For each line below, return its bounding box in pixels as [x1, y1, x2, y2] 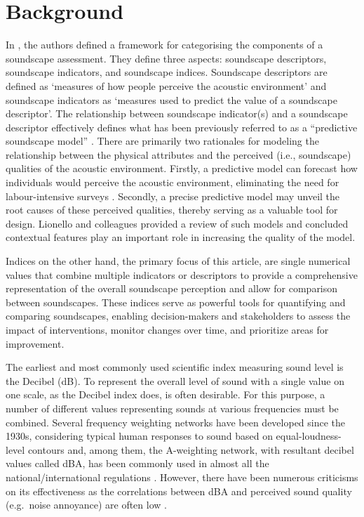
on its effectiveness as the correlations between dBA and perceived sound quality [6, 483, 352, 498]
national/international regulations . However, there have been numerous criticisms [6, 469, 358, 484]
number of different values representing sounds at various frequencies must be [6, 400, 339, 415]
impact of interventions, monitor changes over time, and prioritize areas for [6, 322, 329, 336]
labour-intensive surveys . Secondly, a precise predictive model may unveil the [6, 188, 340, 203]
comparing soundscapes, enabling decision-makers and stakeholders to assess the [6, 308, 351, 323]
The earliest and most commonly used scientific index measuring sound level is [6, 360, 344, 374]
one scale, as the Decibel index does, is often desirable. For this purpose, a [6, 387, 325, 402]
